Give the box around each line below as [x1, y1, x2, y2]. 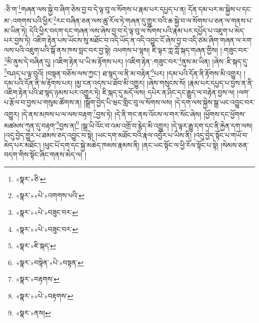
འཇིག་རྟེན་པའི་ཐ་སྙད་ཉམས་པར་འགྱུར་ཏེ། [4, 87, 100, 98]
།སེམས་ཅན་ [221, 139, 249, 150]
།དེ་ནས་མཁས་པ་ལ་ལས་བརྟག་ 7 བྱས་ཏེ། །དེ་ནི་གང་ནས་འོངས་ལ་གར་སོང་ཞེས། [21, 107, 202, 119]
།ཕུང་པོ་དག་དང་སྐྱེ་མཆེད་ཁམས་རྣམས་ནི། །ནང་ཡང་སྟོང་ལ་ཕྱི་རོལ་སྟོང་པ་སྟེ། [43, 139, 219, 150]
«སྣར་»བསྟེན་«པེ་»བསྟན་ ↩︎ [15, 257, 84, 267]
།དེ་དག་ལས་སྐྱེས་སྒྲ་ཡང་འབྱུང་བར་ [174, 97, 255, 107]
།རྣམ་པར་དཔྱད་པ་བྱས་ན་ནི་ [188, 77, 254, 88]
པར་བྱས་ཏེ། [4, 35, 31, 45]
